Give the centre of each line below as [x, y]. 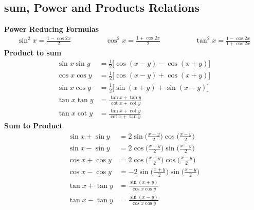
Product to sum [33, 52]
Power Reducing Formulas [52, 29]
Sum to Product [33, 126]
